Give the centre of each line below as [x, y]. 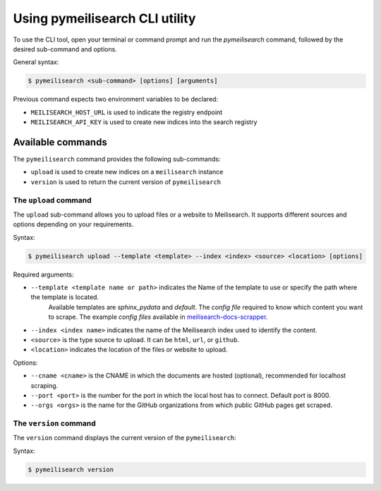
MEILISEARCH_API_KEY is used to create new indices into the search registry [144, 122]
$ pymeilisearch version [71, 469]
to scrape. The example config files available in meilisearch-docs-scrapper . [158, 317]
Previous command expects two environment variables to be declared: [116, 99]
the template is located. [65, 297]
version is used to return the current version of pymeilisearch [126, 182]
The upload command [52, 200]
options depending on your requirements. [73, 224]
